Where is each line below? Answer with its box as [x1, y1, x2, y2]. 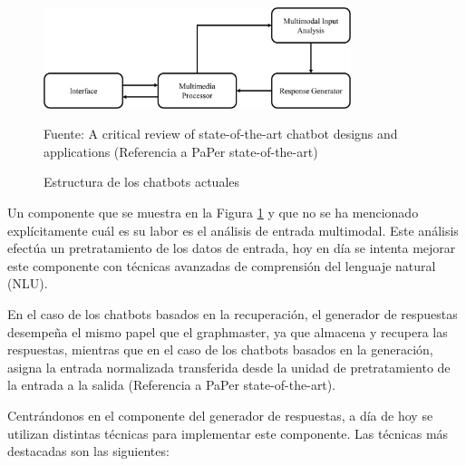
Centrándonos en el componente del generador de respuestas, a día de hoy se [7, 405, 433, 424]
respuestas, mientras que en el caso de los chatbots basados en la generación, [7, 340, 433, 359]
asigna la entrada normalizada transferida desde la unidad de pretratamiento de [7, 357, 451, 376]
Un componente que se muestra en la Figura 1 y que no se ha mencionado [7, 203, 419, 221]
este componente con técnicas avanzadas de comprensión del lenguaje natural [7, 256, 436, 275]
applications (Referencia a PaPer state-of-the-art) [44, 141, 318, 160]
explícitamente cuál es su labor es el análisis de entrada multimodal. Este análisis [7, 220, 459, 239]
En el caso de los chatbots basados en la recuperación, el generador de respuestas [7, 304, 458, 323]
